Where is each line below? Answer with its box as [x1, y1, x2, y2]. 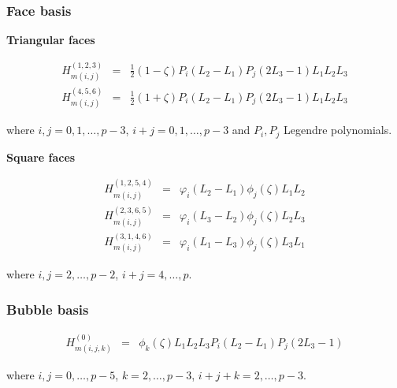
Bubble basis [6, 299, 89, 319]
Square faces [6, 148, 76, 165]
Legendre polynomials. [283, 121, 392, 138]
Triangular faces [6, 32, 95, 48]
